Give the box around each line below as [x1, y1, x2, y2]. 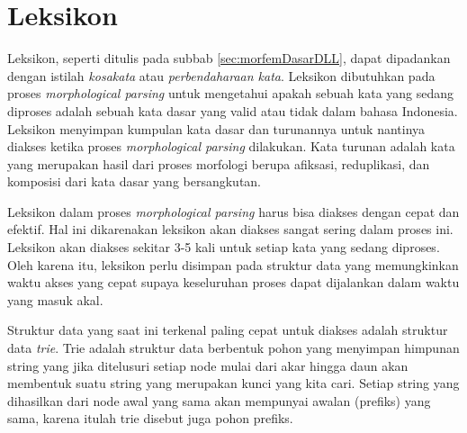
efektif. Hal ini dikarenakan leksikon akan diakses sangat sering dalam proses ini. [7, 220, 454, 239]
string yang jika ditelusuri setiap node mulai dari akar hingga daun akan [7, 356, 409, 374]
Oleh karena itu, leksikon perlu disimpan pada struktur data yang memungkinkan [7, 255, 459, 274]
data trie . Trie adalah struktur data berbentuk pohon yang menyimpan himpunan [7, 338, 460, 357]
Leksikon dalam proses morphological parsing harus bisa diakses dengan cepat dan [7, 202, 460, 221]
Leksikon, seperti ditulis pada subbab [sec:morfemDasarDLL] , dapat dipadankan [7, 49, 451, 68]
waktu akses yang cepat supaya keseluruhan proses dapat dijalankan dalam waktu [7, 273, 460, 292]
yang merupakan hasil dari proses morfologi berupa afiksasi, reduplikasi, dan [7, 154, 430, 173]
